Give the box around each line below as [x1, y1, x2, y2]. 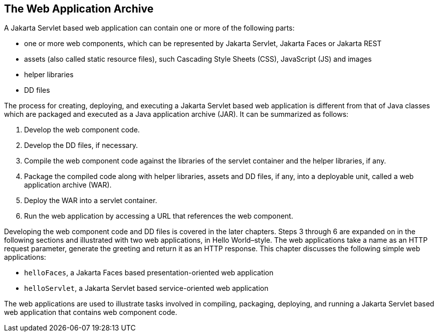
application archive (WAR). [24, 181, 112, 190]
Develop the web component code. [24, 125, 140, 134]
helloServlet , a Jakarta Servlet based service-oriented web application [24, 284, 269, 293]
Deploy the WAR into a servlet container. [24, 196, 157, 205]
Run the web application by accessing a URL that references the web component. [24, 212, 293, 221]
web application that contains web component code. [4, 308, 177, 317]
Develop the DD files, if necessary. [24, 141, 138, 150]
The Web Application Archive [4, 3, 154, 15]
